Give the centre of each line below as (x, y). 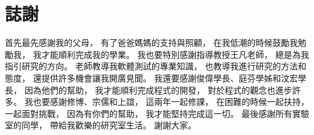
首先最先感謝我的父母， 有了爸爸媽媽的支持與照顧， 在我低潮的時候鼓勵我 (152, 42)
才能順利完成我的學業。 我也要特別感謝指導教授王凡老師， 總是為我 (175, 54)
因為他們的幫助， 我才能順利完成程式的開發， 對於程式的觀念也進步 (158, 89)
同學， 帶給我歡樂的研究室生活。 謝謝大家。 (109, 125)
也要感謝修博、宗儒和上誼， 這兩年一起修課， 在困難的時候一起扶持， (171, 102)
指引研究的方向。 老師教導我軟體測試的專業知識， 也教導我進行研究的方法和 (156, 66)
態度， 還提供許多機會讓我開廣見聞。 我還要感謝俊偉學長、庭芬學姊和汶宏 (152, 77)
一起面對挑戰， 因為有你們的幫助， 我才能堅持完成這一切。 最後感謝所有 (149, 113)
